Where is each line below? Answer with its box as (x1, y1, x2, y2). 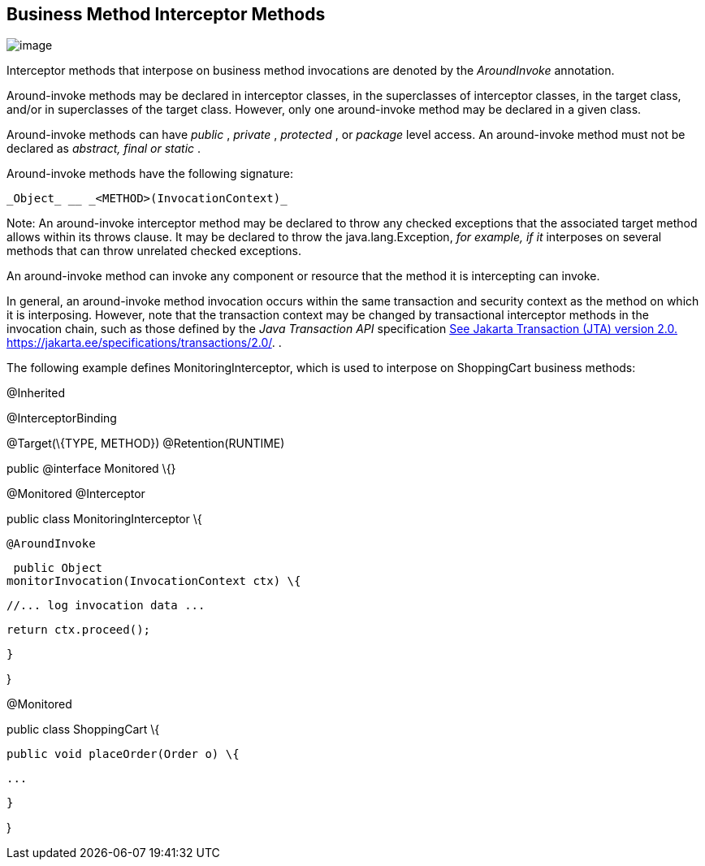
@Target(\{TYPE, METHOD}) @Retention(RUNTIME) (6, 436, 285, 451)
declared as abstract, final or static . (6, 141, 201, 156)
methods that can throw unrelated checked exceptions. (6, 244, 302, 258)
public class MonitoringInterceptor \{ (6, 512, 202, 526)
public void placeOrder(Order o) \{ (6, 747, 240, 761)
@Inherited (6, 386, 65, 401)
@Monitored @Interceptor (6, 487, 145, 501)
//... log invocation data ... (6, 599, 205, 613)
